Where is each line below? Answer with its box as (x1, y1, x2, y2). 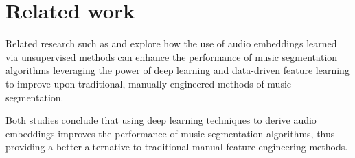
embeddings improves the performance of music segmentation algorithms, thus (5, 126, 335, 140)
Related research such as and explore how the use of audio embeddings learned (5, 36, 337, 51)
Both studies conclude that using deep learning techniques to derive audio (5, 113, 317, 127)
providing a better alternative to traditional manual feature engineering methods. (5, 140, 348, 154)
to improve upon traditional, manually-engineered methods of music (5, 76, 292, 90)
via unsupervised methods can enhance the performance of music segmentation (5, 49, 338, 64)
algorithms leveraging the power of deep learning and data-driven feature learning (5, 63, 350, 77)
